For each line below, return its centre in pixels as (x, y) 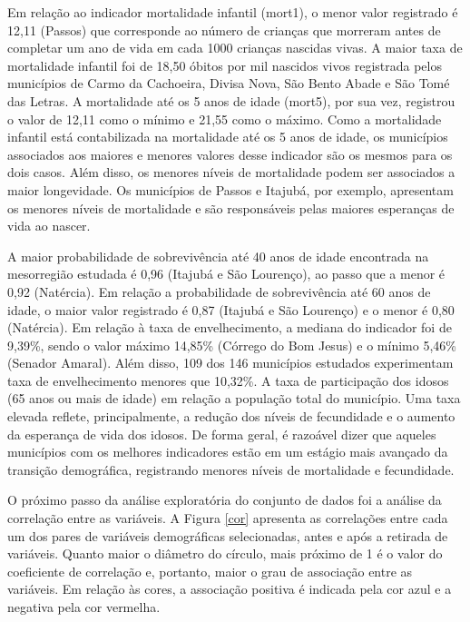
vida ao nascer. (49, 226)
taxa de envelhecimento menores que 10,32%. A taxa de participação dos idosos (228, 380)
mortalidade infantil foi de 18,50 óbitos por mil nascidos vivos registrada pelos (225, 65)
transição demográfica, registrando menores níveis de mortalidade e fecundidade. (231, 469)
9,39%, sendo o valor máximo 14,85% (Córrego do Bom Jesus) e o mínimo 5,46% (232, 345)
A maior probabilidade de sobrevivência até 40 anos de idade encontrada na (218, 256)
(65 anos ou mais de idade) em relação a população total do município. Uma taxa (234, 398)
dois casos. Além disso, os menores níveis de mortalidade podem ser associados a (231, 172)
